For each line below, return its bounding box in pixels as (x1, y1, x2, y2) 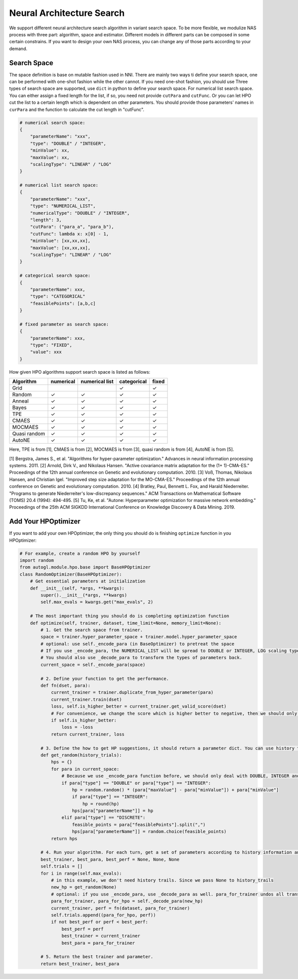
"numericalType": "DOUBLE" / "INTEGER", (30, 210, 130, 216)
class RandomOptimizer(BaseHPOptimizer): (19, 571, 122, 577)
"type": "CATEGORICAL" (30, 294, 85, 299)
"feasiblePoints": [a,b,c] (30, 301, 96, 306)
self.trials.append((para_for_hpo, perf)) (51, 912, 156, 918)
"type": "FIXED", (30, 342, 73, 348)
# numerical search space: (19, 120, 85, 125)
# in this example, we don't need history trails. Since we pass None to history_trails (51, 877, 274, 883)
